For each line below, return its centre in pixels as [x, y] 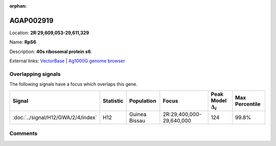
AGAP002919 [31, 20]
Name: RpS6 [23, 42]
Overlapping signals [35, 74]
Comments [24, 134]
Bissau [137, 121]
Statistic [113, 101]
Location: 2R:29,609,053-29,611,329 [49, 33]
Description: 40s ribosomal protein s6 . [51, 52]
